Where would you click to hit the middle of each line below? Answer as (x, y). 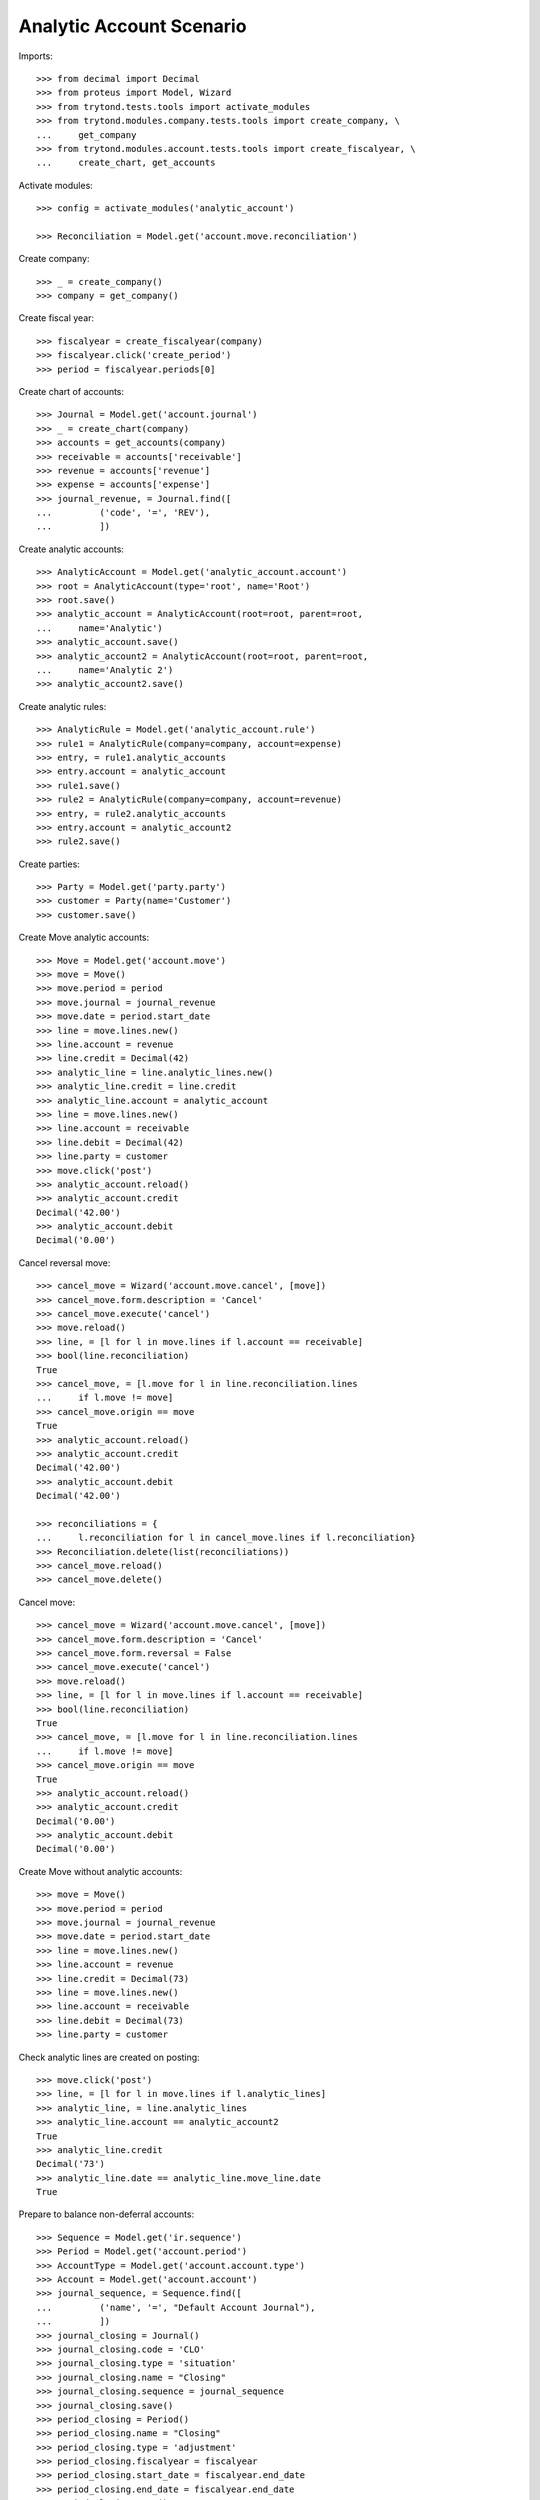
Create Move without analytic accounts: (100, 1871)
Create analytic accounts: (71, 549)
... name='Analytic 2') (105, 670)
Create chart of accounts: (71, 391)
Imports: (36, 56)
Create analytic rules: (62, 706)
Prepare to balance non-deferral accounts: (106, 2214)
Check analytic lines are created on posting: (109, 2057)
